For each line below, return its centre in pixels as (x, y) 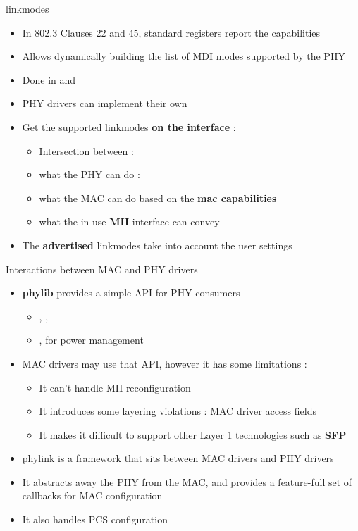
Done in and (49, 79)
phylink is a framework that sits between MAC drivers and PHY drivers (178, 458)
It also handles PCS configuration (95, 519)
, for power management (91, 340)
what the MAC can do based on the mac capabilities (158, 198)
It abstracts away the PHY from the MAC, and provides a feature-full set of (187, 481)
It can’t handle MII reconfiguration (115, 387)
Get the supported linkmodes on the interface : (129, 126)
